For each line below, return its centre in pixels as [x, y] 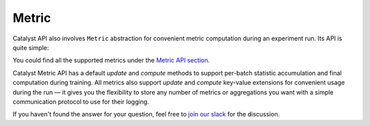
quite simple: [31, 47]
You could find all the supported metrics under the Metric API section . [111, 60]
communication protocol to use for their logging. [81, 101]
